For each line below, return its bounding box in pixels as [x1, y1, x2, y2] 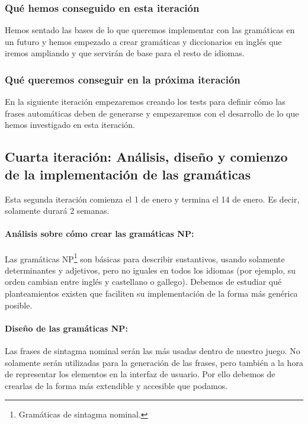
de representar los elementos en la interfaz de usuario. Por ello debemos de [5, 368, 275, 380]
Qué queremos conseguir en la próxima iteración [5, 72, 240, 86]
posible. [5, 298, 33, 311]
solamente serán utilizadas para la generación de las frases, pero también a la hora [5, 356, 303, 368]
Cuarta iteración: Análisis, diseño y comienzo [5, 147, 288, 166]
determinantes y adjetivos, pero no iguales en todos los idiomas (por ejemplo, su [5, 264, 296, 276]
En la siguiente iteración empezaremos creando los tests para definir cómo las [5, 95, 285, 108]
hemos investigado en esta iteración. [5, 118, 135, 131]
